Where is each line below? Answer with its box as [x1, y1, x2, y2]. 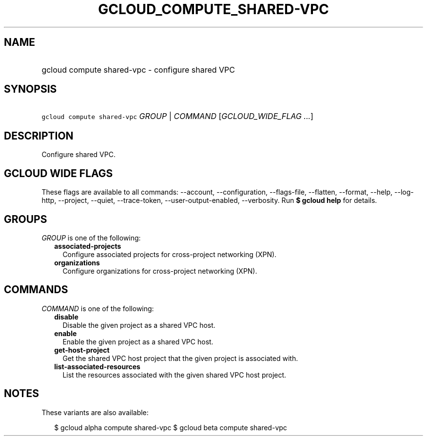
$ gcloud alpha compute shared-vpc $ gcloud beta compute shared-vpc [54, 423, 287, 432]
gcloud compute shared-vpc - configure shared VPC [41, 64, 235, 75]
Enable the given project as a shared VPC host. [62, 337, 213, 346]
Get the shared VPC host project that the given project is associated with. [62, 354, 298, 362]
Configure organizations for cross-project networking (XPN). [62, 266, 257, 275]
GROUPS [4, 213, 47, 225]
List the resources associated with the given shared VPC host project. [62, 370, 287, 379]
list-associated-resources [54, 362, 140, 371]
